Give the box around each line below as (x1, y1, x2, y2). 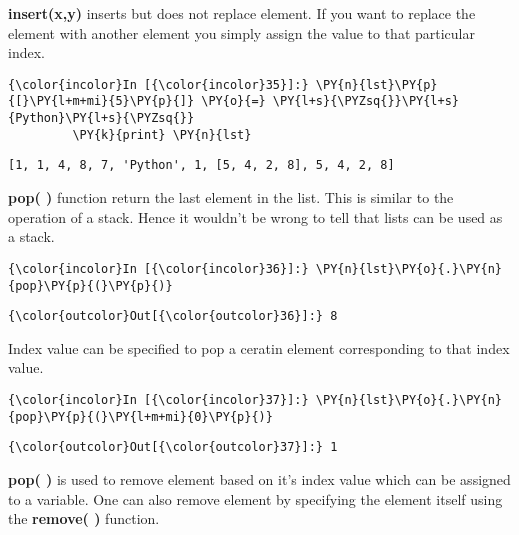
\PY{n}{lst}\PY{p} (315, 77, 438, 92)
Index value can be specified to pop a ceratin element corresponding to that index (8, 337, 510, 358)
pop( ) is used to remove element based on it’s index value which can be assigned (8, 468, 511, 489)
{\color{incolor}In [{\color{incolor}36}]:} (8, 261, 309, 276)
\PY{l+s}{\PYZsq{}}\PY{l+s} (272, 94, 460, 109)
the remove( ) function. (8, 508, 160, 529)
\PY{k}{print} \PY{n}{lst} (72, 127, 252, 142)
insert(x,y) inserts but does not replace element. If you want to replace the (8, 3, 476, 23)
